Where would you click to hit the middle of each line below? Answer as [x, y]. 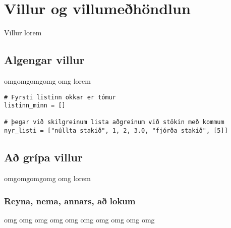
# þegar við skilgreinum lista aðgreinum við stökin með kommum [114, 122]
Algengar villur [44, 60]
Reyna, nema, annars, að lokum [70, 201]
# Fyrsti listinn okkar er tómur [60, 97]
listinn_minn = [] [35, 106]
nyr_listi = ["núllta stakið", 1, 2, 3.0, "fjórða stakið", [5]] [116, 131]
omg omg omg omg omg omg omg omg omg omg [79, 219]
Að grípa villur [43, 157]
